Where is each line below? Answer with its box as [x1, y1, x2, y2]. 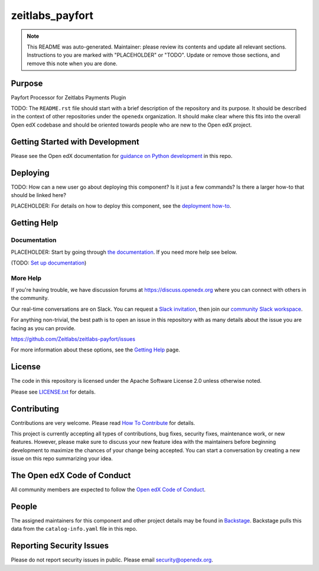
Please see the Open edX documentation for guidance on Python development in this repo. [11, 152, 233, 159]
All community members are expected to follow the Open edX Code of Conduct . [11, 486, 206, 493]
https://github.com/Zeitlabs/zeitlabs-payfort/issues [11, 335, 136, 343]
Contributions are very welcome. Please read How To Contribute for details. [11, 419, 196, 426]
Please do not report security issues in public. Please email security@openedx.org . [11, 556, 213, 563]
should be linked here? [11, 192, 66, 198]
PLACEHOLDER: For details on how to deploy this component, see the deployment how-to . [11, 202, 232, 209]
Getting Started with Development [11, 137, 139, 147]
